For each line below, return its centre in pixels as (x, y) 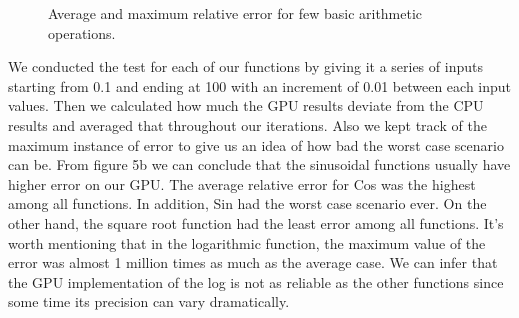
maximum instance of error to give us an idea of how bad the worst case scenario (256, 144)
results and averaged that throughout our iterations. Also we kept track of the (247, 124)
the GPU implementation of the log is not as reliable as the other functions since (256, 281)
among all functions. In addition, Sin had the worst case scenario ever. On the (247, 203)
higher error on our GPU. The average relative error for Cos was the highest (242, 183)
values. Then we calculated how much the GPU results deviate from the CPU (246, 105)
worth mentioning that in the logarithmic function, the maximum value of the (247, 242)
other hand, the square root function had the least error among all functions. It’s (256, 222)
